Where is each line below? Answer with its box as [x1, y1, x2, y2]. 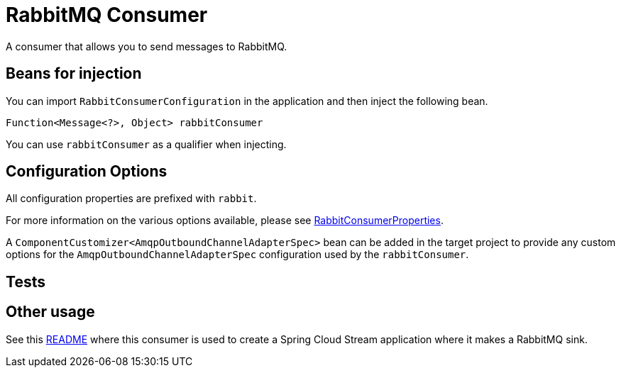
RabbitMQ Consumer [6, 3, 208, 27]
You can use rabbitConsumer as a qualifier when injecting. [6, 138, 287, 150]
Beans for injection [6, 65, 142, 83]
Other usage [6, 303, 95, 321]
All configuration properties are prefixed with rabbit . [6, 192, 257, 205]
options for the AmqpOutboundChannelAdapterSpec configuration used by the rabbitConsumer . [6, 248, 469, 261]
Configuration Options [6, 162, 167, 181]
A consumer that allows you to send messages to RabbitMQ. [6, 40, 287, 52]
